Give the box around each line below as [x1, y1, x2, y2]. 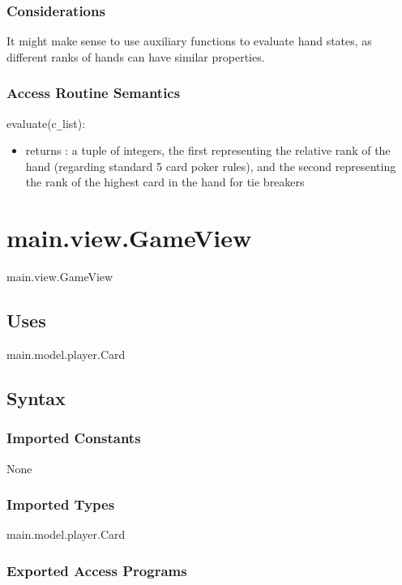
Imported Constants [6, 428, 141, 448]
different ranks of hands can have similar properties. [6, 48, 265, 65]
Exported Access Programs [6, 560, 187, 580]
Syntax [6, 385, 66, 410]
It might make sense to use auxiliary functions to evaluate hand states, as [6, 32, 372, 49]
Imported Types [6, 494, 115, 515]
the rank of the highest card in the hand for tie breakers [25, 173, 305, 190]
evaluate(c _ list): [6, 114, 86, 131]
